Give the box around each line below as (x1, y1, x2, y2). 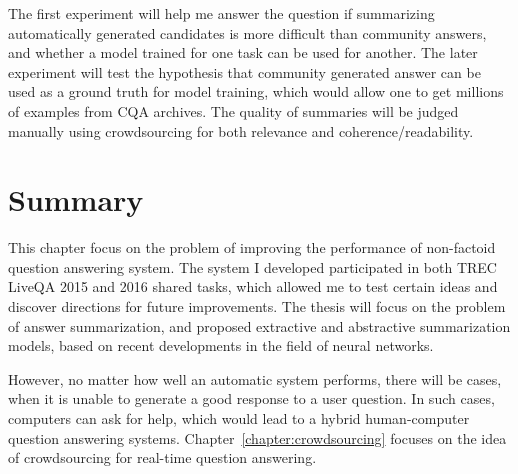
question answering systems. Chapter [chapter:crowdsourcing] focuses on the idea (8, 427, 507, 448)
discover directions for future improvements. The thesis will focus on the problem (8, 296, 506, 317)
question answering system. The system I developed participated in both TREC (8, 256, 497, 277)
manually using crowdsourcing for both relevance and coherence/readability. (8, 120, 474, 141)
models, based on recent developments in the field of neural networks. (8, 335, 434, 356)
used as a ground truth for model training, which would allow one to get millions (8, 81, 504, 102)
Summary (8, 179, 144, 220)
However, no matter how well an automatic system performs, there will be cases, (8, 368, 502, 389)
